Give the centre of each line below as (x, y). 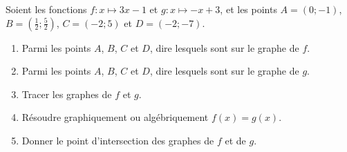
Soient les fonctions (46, 9)
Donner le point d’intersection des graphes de (118, 140)
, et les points (248, 9)
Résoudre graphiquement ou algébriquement (115, 117)
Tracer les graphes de (67, 94)
